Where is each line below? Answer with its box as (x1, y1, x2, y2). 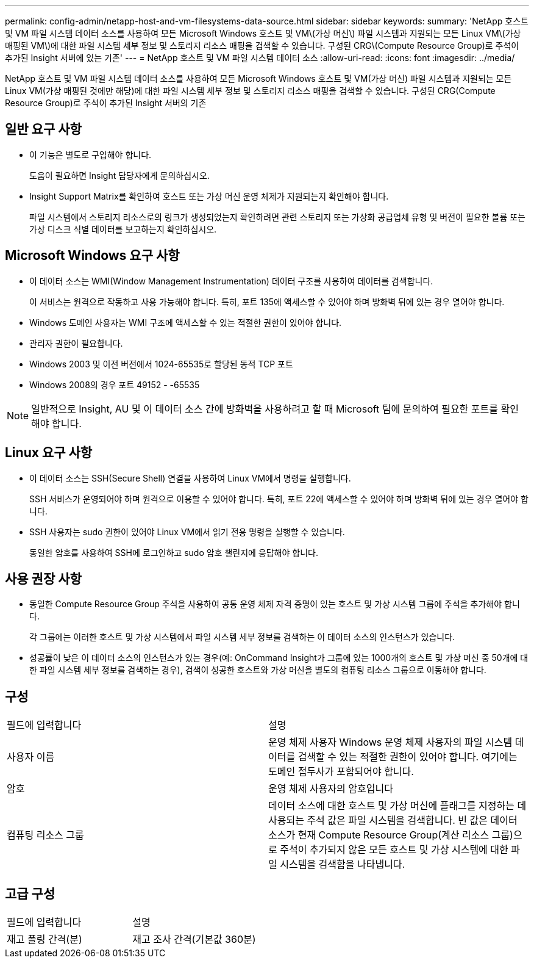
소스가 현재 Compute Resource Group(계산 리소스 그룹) (268, 829, 513, 842)
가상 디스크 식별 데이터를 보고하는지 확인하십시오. (29, 223, 217, 234)
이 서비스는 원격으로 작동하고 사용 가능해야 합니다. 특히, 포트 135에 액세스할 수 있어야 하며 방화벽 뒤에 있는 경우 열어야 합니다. (29, 296, 505, 307)
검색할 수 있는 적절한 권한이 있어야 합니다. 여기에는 (297, 751, 518, 763)
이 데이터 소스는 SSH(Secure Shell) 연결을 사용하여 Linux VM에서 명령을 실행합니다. (29, 472, 351, 483)
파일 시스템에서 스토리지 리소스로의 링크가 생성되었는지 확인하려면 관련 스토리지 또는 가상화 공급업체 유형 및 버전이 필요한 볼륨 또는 (29, 211, 525, 222)
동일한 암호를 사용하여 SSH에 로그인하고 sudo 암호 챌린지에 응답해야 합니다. (29, 547, 318, 558)
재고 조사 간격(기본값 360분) (132, 933, 256, 946)
